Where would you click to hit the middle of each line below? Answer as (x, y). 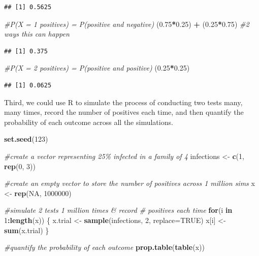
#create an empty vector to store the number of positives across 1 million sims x (129, 183)
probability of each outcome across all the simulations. (89, 122)
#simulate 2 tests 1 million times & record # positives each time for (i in (118, 210)
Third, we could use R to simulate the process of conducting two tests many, (123, 102)
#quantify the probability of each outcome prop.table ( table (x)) (104, 247)
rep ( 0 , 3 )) (20, 166)
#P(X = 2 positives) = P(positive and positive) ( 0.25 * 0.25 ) (97, 68)
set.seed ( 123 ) (26, 139)
